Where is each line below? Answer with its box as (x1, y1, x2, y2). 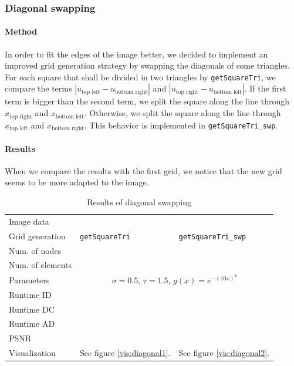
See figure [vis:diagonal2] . (178, 347, 270, 359)
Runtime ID (9, 288, 52, 300)
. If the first (244, 82, 286, 94)
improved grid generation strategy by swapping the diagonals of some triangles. (5, 59, 290, 72)
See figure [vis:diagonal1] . (80, 347, 171, 359)
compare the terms (5, 82, 72, 94)
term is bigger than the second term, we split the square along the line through (5, 95, 290, 107)
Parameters (9, 273, 50, 286)
